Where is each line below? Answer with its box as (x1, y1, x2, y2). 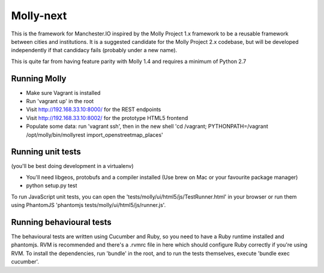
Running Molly (11, 73, 67, 83)
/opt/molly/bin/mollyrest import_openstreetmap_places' (26, 131, 163, 138)
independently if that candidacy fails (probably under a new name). (11, 47, 178, 54)
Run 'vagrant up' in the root (26, 98, 94, 105)
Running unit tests (11, 147, 81, 157)
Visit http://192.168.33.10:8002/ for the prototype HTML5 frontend (26, 114, 188, 121)
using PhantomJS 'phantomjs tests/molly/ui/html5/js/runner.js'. (11, 202, 166, 209)
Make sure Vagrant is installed (26, 89, 101, 96)
